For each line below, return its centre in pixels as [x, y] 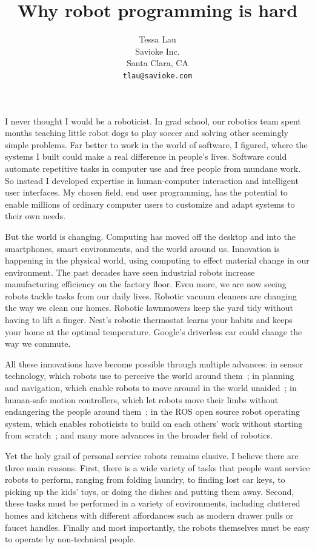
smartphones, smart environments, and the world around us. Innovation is [142, 248]
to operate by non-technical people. [70, 539]
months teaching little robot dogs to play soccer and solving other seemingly [147, 133]
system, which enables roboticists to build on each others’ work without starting [154, 423]
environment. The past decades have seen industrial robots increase [130, 272]
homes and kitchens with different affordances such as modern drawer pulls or [149, 515]
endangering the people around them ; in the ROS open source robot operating [153, 411]
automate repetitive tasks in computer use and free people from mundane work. [153, 168]
